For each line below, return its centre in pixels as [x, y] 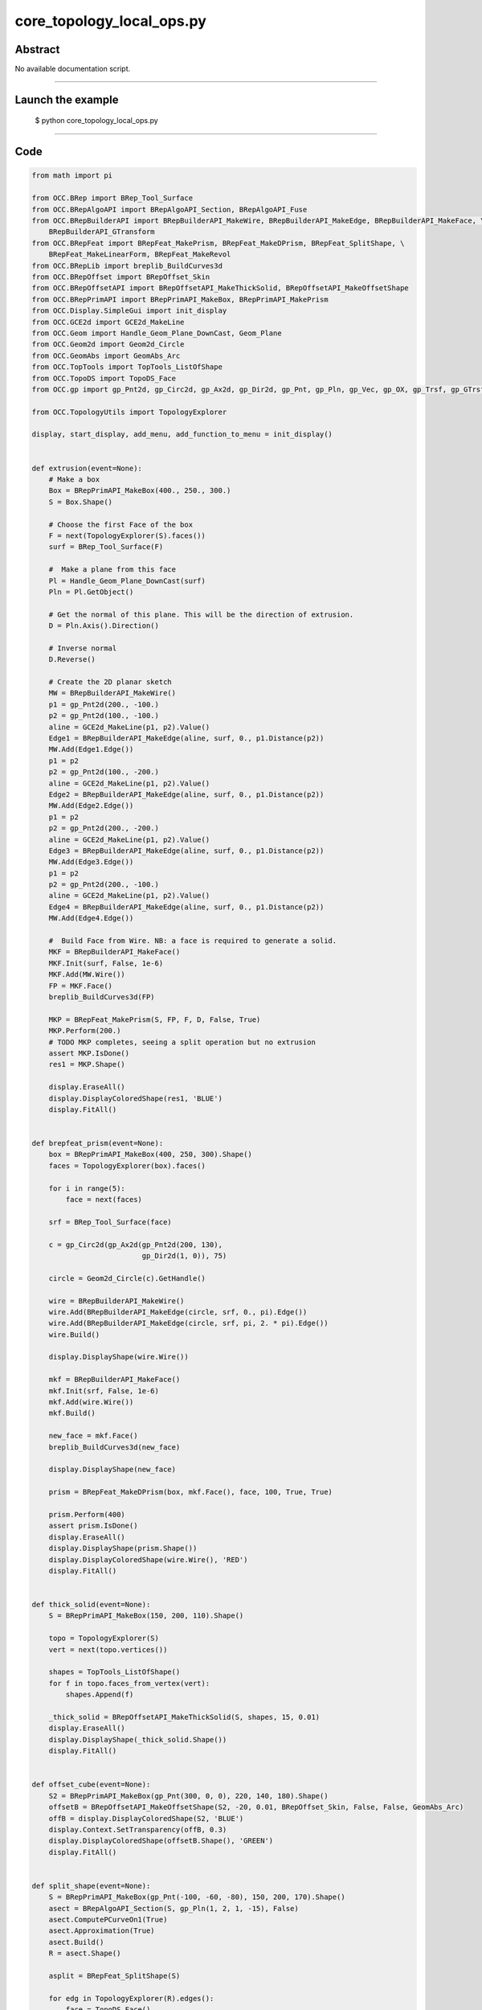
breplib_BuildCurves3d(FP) [102, 997]
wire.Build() [74, 1334]
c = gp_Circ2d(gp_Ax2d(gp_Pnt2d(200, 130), [135, 1245]
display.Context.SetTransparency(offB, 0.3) [138, 1830]
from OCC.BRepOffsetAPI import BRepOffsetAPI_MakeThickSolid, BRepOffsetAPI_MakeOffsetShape [220, 288]
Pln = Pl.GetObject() [91, 592]
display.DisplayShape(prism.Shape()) [123, 1549]
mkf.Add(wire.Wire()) [91, 1402]
